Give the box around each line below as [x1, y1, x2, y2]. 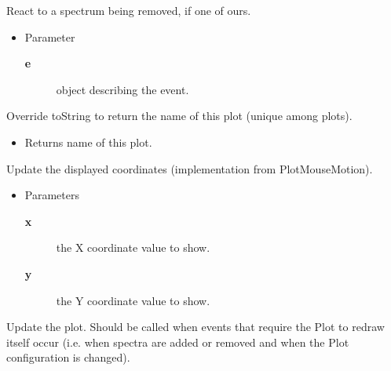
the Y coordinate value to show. [56, 292, 210, 308]
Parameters [24, 187, 79, 203]
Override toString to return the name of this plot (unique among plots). [6, 107, 353, 124]
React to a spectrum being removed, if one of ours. [6, 2, 251, 18]
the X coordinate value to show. [56, 239, 210, 256]
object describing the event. [56, 81, 189, 97]
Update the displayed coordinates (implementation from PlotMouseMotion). [6, 160, 373, 176]
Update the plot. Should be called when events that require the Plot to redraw [6, 318, 385, 335]
